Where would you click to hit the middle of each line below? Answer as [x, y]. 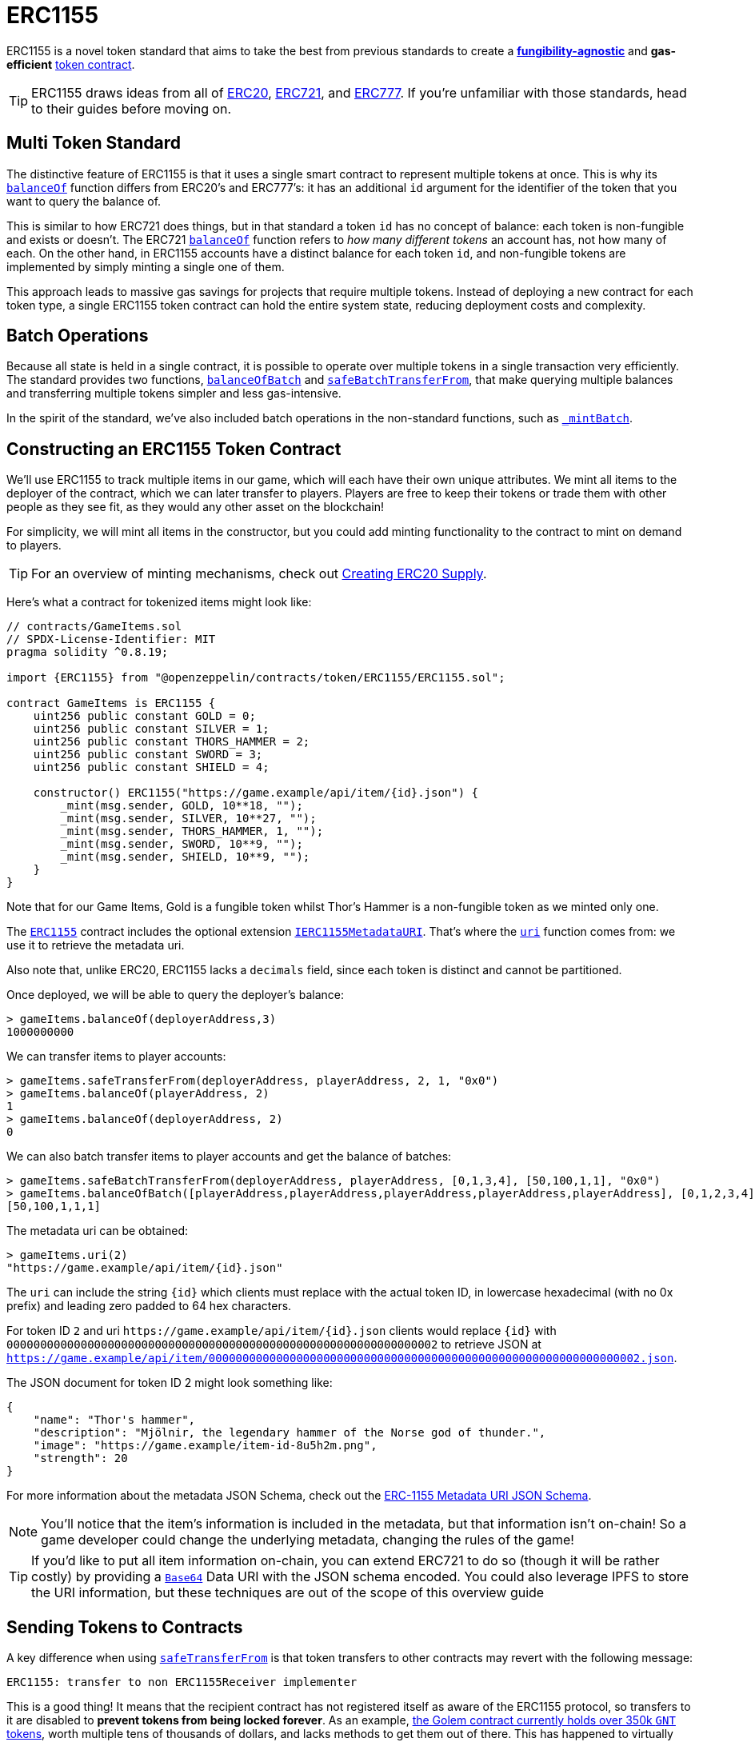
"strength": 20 [80, 1458]
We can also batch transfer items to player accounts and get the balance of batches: [229, 1157]
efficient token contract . [71, 64]
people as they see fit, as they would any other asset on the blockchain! [196, 507]
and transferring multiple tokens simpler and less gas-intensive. [174, 394]
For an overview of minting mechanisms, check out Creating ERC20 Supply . [259, 574]
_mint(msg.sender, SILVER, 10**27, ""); [188, 819]
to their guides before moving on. [132, 108]
